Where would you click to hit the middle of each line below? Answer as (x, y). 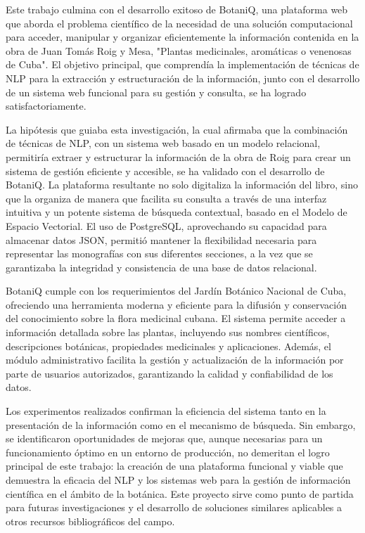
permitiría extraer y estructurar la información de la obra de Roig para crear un (178, 156)
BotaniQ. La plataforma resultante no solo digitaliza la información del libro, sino (182, 185)
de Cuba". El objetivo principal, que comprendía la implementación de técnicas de (182, 64)
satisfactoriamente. (46, 106)
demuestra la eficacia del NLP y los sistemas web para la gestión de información (178, 480)
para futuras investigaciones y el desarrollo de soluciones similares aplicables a (174, 507)
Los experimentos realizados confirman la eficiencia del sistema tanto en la (166, 411)
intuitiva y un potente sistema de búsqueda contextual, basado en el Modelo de (177, 212)
